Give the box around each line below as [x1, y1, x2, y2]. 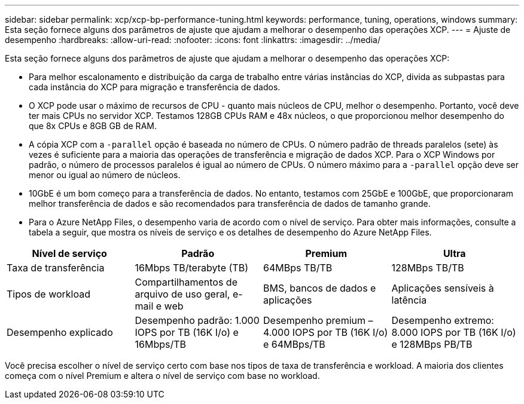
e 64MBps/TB [263, 338, 325, 350]
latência [391, 294, 427, 306]
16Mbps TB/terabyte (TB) [135, 262, 248, 274]
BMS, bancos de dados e [263, 282, 376, 294]
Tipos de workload [7, 288, 91, 300]
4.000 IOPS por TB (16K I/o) [263, 326, 388, 338]
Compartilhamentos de [135, 276, 237, 288]
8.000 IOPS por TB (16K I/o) [391, 326, 516, 338]
